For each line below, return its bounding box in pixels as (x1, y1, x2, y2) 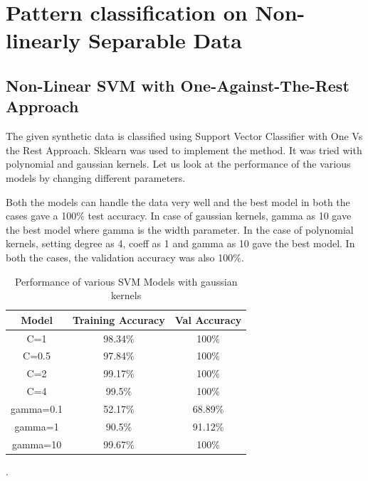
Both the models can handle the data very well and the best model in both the (6, 194, 350, 209)
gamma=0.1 (11, 401, 63, 416)
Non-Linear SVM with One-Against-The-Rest (6, 74, 349, 96)
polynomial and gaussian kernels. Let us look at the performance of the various (6, 156, 351, 171)
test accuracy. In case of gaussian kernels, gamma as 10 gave (88, 208, 352, 223)
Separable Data (88, 26, 243, 55)
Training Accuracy (73, 312, 165, 327)
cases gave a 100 (6, 208, 77, 223)
